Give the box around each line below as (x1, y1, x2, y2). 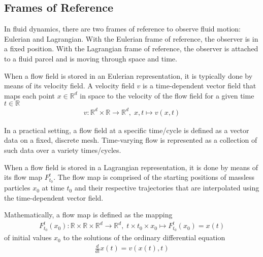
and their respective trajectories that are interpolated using (74, 182, 259, 193)
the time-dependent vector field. (4, 192, 104, 203)
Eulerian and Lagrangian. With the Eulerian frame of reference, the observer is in (4, 33, 258, 44)
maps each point (4, 90, 55, 101)
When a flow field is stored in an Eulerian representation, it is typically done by (4, 70, 253, 81)
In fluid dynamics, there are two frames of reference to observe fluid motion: (4, 23, 241, 34)
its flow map (4, 172, 43, 182)
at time (42, 182, 64, 193)
